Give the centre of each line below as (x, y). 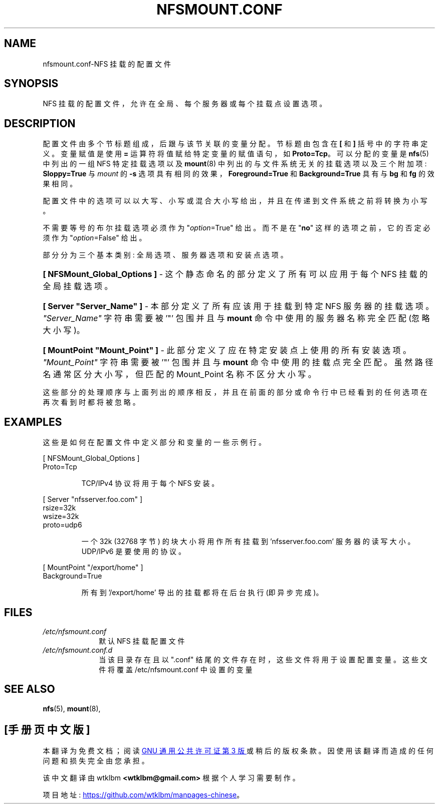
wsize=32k (61, 516)
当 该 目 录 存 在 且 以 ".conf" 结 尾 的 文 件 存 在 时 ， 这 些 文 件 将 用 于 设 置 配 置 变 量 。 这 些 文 (263, 659)
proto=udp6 (62, 525)
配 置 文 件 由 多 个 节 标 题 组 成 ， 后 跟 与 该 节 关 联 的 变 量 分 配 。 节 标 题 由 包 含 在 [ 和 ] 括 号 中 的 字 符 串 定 (235, 144)
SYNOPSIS (31, 84)
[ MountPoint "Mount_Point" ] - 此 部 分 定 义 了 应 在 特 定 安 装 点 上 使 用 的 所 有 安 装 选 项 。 (227, 350)
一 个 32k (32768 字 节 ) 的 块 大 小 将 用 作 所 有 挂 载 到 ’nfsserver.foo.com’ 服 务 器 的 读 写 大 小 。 (248, 542)
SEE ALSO (30, 689)
